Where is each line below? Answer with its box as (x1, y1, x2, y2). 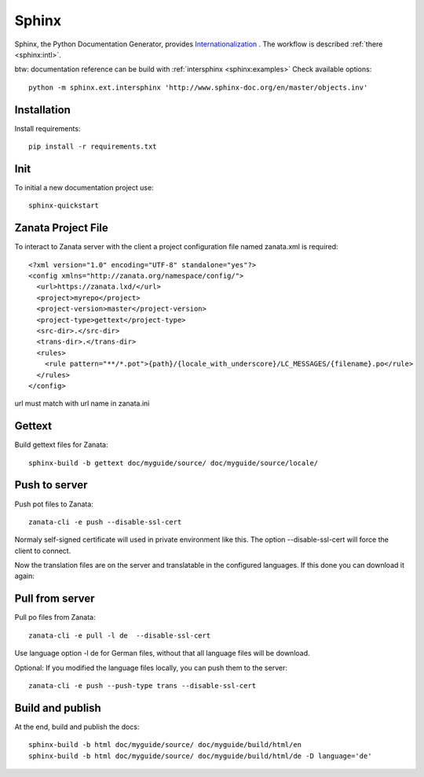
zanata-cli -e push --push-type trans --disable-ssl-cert (28, 681, 257, 690)
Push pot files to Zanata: (14, 499, 93, 509)
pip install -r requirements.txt (28, 142, 157, 151)
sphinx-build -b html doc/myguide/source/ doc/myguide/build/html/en (28, 740, 302, 749)
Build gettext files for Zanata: (14, 440, 108, 450)
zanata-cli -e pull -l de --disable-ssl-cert (28, 631, 211, 640)
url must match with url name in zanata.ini (14, 399, 150, 408)
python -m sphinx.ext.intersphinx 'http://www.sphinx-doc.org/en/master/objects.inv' (28, 83, 368, 92)
